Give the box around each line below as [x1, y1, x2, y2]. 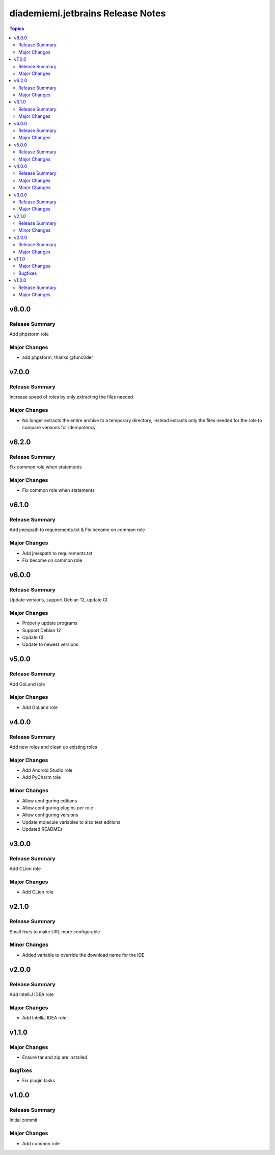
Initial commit [9, 1117, 38, 1123]
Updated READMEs [22, 826, 63, 832]
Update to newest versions [22, 641, 79, 647]
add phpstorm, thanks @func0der [22, 354, 94, 360]
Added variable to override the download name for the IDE [22, 952, 145, 958]
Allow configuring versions [22, 812, 78, 818]
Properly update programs [22, 620, 78, 626]
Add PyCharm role [22, 774, 61, 780]
